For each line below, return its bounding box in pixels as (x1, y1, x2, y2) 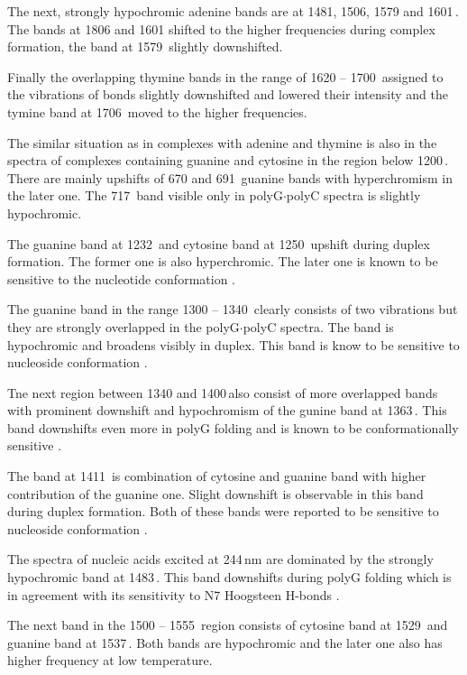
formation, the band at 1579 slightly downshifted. (7, 37, 283, 56)
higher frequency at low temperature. (7, 651, 213, 670)
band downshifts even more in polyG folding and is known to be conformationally (7, 418, 459, 437)
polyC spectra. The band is (243, 317, 394, 336)
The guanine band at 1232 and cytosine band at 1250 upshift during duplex (7, 234, 430, 253)
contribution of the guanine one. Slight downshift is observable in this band (7, 484, 424, 503)
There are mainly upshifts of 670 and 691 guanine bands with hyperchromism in (7, 168, 453, 187)
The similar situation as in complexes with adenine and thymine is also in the (7, 133, 437, 152)
